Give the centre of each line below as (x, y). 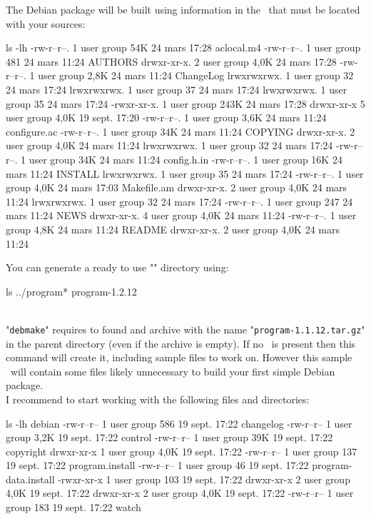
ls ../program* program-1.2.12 (71, 291)
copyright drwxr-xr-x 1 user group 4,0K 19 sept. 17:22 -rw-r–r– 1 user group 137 (182, 451)
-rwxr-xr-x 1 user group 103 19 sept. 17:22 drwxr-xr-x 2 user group (204, 479)
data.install (30, 479)
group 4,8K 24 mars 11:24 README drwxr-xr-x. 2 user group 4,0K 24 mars (173, 229)
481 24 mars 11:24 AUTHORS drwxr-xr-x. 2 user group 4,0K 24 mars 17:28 (171, 61)
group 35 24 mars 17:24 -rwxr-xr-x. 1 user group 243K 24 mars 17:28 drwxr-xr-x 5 (185, 103)
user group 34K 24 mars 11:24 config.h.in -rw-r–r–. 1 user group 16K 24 (185, 159)
